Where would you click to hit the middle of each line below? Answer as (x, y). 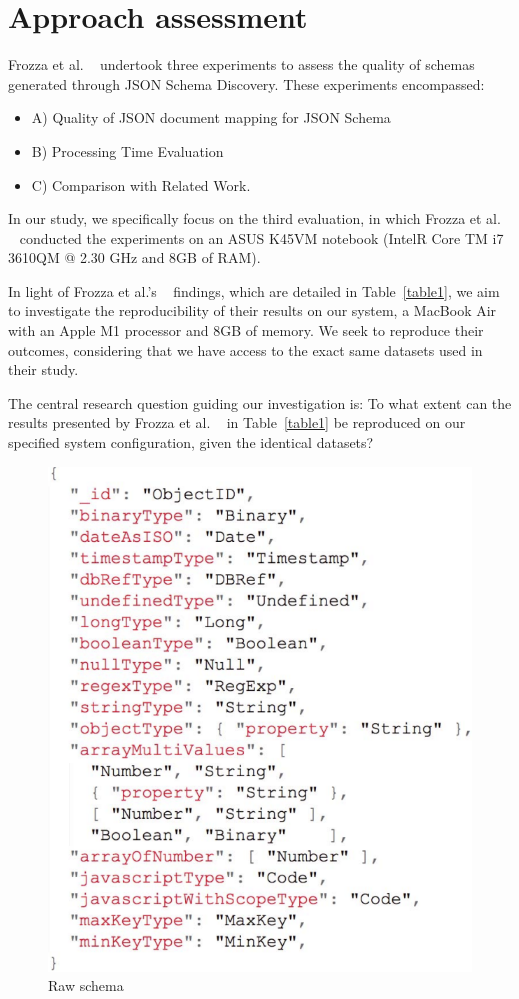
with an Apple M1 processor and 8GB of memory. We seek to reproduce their (246, 330)
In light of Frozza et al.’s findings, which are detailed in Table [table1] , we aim (254, 290)
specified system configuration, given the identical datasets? (191, 442)
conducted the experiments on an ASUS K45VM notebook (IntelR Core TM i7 (261, 237)
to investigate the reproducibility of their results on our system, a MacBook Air (252, 310)
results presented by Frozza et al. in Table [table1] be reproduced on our (237, 422)
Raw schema (86, 985)
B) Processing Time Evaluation (127, 150)
